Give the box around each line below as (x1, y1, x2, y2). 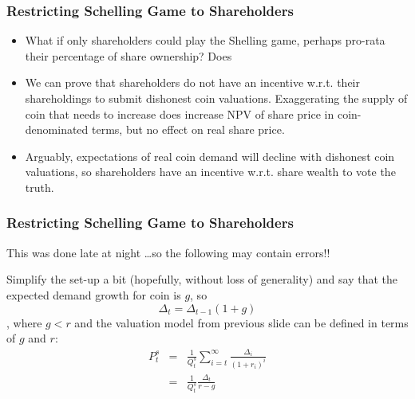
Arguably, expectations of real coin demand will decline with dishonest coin (25, 147, 395, 164)
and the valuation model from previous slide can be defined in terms (74, 314, 409, 331)
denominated (25, 121, 89, 138)
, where (6, 314, 42, 331)
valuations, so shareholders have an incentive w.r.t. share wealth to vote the (25, 163, 396, 180)
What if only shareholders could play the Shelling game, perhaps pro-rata (25, 32, 385, 49)
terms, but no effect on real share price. (92, 121, 285, 138)
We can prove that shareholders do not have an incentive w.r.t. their (25, 74, 360, 91)
